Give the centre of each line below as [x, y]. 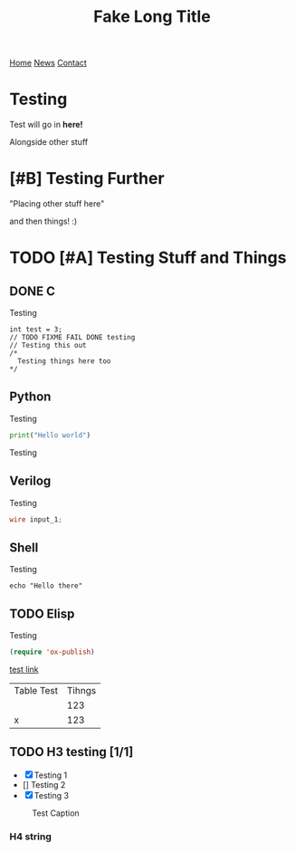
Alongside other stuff [49, 142]
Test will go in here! [46, 125]
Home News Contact [48, 63]
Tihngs [81, 690]
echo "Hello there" [46, 586]
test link [24, 669]
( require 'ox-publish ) [52, 652]
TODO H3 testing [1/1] [72, 752]
